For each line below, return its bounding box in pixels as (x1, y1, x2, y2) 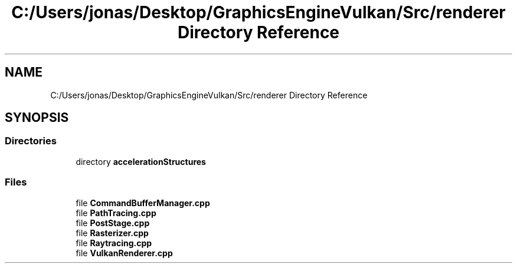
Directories (5, 135, 57, 147)
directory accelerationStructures (76, 156, 206, 167)
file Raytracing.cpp (76, 237, 152, 248)
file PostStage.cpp (76, 217, 150, 228)
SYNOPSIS (5, 110, 69, 125)
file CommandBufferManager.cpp (76, 197, 210, 208)
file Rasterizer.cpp (76, 227, 149, 238)
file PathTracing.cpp (76, 207, 156, 218)
